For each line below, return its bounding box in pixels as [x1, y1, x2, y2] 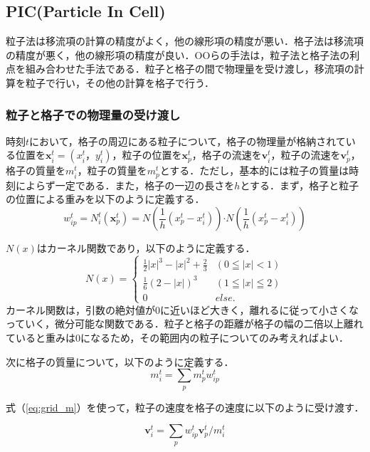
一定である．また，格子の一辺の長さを [55, 177, 235, 192]
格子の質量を [6, 163, 65, 178]
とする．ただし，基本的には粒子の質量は [159, 163, 349, 178]
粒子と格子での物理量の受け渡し [6, 105, 181, 123]
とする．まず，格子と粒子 [240, 177, 359, 192]
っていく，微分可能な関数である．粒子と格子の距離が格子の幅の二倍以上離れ [6, 316, 364, 331]
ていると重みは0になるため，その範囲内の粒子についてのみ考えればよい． [6, 330, 349, 345]
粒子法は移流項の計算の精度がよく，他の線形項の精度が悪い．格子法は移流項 [6, 33, 364, 48]
